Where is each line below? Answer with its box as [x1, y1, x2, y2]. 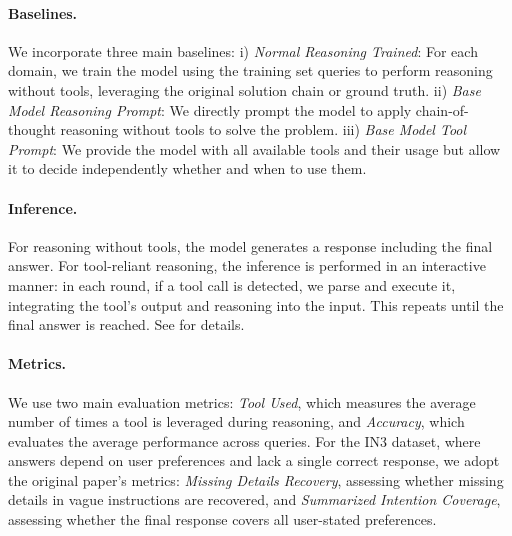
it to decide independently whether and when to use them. [8, 158, 367, 179]
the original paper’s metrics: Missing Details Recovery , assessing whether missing [8, 469, 504, 490]
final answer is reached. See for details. [8, 314, 245, 335]
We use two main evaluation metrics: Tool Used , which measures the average [8, 391, 476, 412]
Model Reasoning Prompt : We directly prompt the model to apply [8, 99, 412, 120]
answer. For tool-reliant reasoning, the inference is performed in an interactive [8, 255, 486, 276]
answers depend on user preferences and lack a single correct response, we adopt [8, 450, 500, 471]
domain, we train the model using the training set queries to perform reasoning [8, 60, 493, 81]
